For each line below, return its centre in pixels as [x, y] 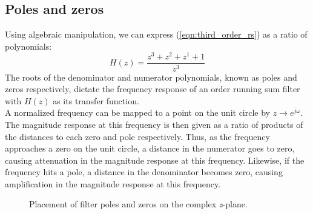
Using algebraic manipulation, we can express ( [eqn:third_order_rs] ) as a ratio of [156, 34]
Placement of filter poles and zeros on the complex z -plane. [138, 204]
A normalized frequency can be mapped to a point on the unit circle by [138, 112]
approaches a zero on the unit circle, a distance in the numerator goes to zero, [150, 148]
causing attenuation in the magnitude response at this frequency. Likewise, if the [155, 160]
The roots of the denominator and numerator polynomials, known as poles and [151, 77]
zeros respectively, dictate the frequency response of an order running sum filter [153, 89]
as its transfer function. [96, 100]
